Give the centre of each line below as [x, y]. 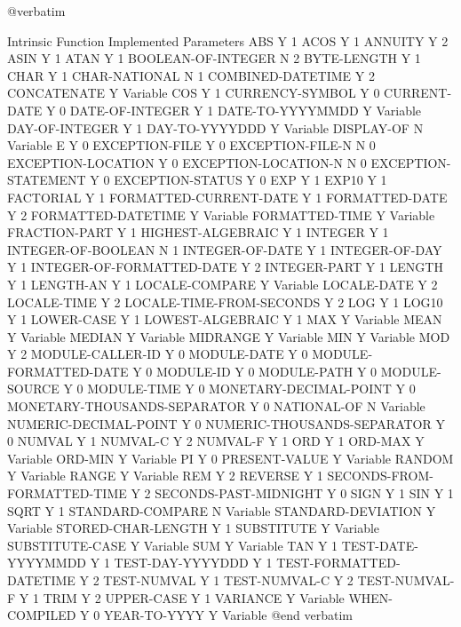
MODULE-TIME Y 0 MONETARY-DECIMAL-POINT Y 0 [251, 389]
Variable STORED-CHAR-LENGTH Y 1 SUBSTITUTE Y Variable [194, 528]
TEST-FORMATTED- [338, 563]
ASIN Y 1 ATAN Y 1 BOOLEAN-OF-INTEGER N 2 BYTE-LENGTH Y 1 [214, 58]
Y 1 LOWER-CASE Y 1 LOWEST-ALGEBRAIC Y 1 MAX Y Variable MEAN [225, 319]
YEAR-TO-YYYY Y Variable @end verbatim [228, 615]
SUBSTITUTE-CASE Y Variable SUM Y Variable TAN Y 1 [173, 545]
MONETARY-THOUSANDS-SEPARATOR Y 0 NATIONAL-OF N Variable [216, 406]
